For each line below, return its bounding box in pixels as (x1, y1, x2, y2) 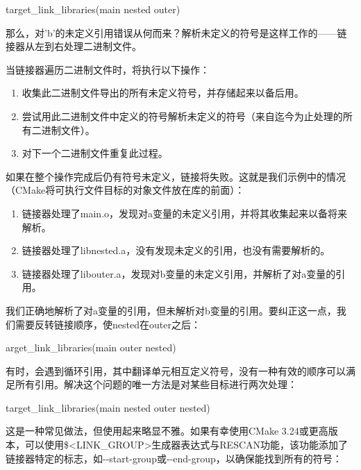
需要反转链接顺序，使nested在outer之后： (15, 317, 201, 331)
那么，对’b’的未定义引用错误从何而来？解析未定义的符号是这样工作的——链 (6, 25, 347, 40)
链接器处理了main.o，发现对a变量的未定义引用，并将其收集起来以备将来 (22, 205, 348, 220)
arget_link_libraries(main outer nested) (6, 340, 176, 355)
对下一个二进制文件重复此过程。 (22, 146, 168, 160)
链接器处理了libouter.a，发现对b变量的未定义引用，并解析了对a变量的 (22, 266, 336, 280)
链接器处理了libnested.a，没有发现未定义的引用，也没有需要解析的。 (22, 243, 330, 258)
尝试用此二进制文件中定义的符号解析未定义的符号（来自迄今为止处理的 (22, 108, 343, 123)
